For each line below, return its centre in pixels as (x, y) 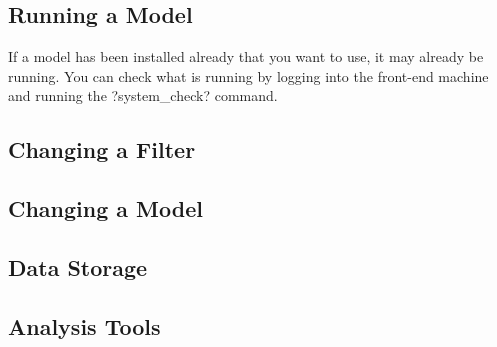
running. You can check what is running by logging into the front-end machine (248, 75)
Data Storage (78, 266)
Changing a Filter (102, 149)
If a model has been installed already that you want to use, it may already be (246, 56)
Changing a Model (105, 208)
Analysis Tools (84, 325)
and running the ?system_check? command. (143, 95)
